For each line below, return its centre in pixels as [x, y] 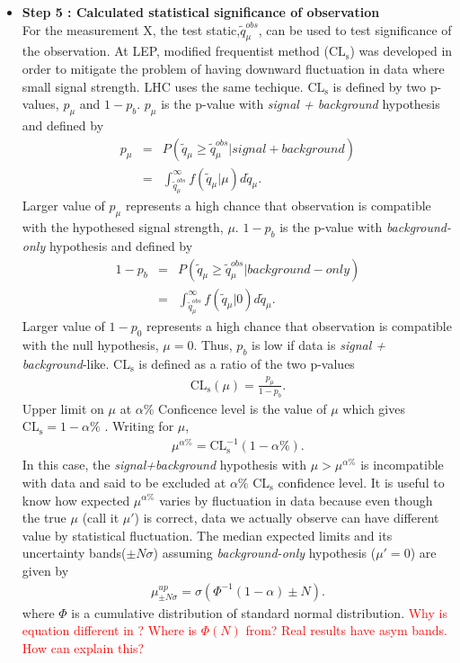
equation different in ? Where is [110, 630]
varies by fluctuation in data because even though [296, 500]
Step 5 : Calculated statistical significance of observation [201, 12]
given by [45, 570]
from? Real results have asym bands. [346, 630]
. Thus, [213, 345]
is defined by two [380, 86]
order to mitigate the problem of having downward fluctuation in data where [233, 68]
